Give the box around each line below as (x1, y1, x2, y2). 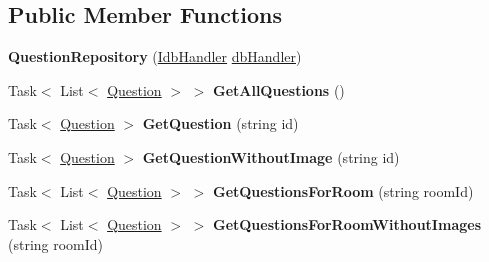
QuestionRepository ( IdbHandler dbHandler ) (8, 46, 302, 67)
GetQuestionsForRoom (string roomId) (212, 180, 474, 201)
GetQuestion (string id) (142, 113, 299, 134)
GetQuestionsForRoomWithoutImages (212, 214, 481, 235)
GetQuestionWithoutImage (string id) (142, 146, 400, 167)
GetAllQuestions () (212, 79, 345, 100)
